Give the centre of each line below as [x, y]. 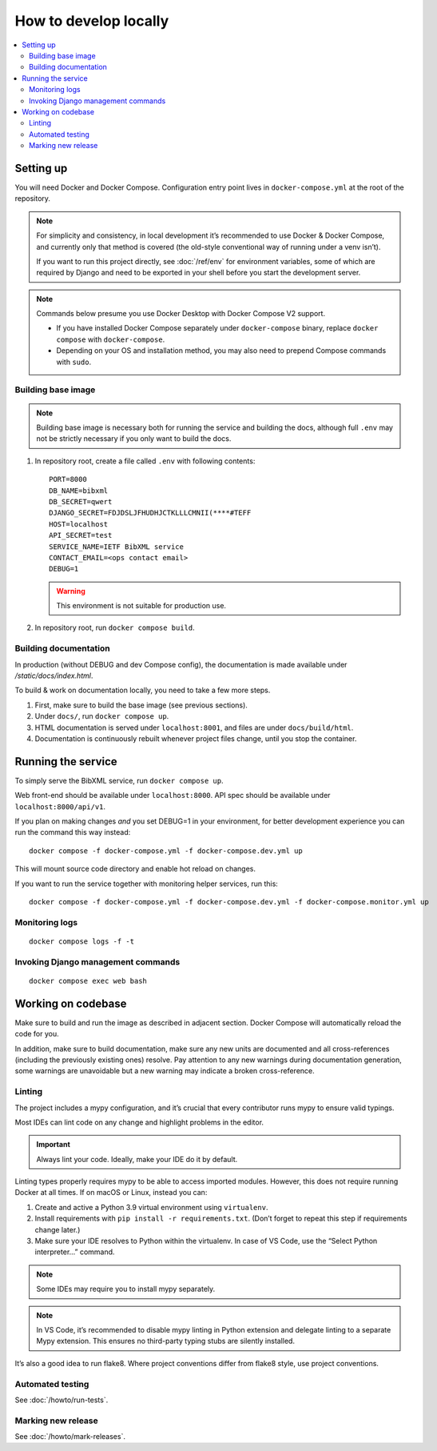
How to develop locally [92, 21]
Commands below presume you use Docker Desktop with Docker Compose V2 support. [181, 314]
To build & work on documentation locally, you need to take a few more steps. [143, 690]
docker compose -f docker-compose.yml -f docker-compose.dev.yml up [166, 851]
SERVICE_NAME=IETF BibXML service [116, 547]
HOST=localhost [79, 524]
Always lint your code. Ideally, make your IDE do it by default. [137, 1159]
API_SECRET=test [81, 535]
